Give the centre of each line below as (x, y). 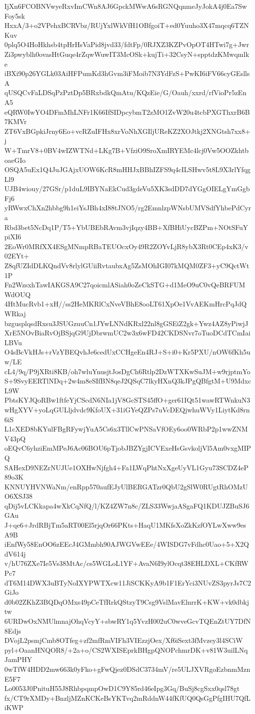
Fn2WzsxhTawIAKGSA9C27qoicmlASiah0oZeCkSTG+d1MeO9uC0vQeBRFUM (125, 285)
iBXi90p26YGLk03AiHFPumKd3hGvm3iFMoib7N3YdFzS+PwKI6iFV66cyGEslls (127, 73)
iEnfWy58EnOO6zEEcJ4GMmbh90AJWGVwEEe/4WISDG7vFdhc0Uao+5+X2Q (127, 544)
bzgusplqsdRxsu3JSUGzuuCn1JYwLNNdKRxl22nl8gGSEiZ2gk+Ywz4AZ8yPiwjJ (127, 323)
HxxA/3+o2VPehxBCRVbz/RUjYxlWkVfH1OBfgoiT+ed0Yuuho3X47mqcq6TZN (127, 25)
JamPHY (18, 659)
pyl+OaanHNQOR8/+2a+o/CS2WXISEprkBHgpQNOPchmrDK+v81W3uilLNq (126, 650)
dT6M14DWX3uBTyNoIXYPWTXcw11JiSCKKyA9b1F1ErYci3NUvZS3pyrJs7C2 (128, 582)
